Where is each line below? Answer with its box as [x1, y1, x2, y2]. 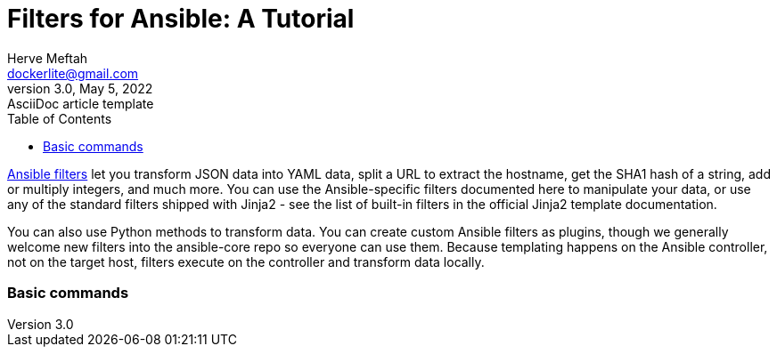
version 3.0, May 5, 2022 [7, 80, 153, 96]
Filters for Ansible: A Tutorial [7, 4, 355, 34]
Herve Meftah [7, 50, 88, 66]
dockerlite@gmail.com [7, 65, 139, 81]
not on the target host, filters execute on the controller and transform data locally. [7, 253, 485, 270]
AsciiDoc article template [7, 95, 154, 111]
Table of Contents [7, 110, 112, 126]
